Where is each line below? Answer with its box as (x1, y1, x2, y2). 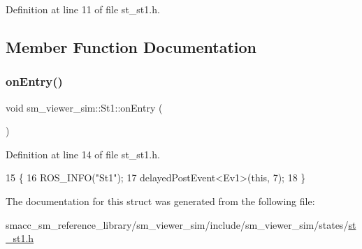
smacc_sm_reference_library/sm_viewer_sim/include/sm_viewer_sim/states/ (6, 217, 349, 232)
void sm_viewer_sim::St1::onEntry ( (6, 100, 163, 114)
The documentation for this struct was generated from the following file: (6, 193, 315, 208)
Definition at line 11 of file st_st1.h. (6, 2, 160, 16)
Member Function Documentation (6, 36, 257, 57)
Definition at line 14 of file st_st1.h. (6, 146, 160, 161)
